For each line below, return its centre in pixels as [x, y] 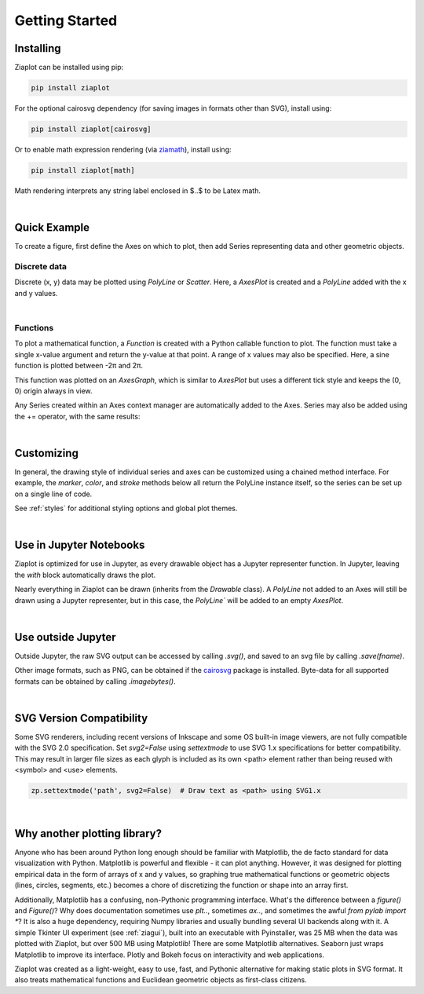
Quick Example [52, 228]
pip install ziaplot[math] [83, 170]
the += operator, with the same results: [77, 416]
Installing [38, 48]
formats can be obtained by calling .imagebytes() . [95, 681]
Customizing [46, 453]
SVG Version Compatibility [81, 718]
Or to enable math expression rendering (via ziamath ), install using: [123, 150]
